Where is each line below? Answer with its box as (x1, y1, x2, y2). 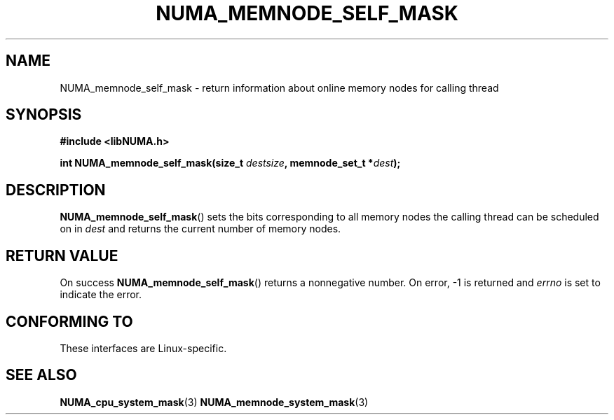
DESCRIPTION (6, 181, 106, 199)
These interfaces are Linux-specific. (60, 342, 227, 354)
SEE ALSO (6, 366, 77, 384)
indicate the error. (60, 288, 142, 301)
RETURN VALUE (6, 246, 118, 265)
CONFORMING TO (6, 312, 133, 330)
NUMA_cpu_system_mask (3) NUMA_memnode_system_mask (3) (60, 395, 369, 408)
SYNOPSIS (6, 106, 82, 124)
